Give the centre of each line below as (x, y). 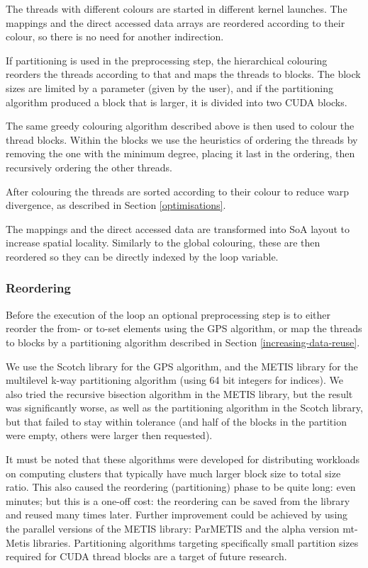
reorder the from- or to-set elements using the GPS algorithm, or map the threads (184, 328)
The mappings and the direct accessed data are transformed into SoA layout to (178, 228)
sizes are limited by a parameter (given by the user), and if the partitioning (170, 87)
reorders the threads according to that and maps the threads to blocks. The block (183, 74)
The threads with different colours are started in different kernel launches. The (177, 8)
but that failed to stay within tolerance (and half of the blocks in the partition (176, 421)
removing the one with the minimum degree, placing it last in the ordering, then (180, 153)
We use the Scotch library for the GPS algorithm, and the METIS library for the (182, 366)
